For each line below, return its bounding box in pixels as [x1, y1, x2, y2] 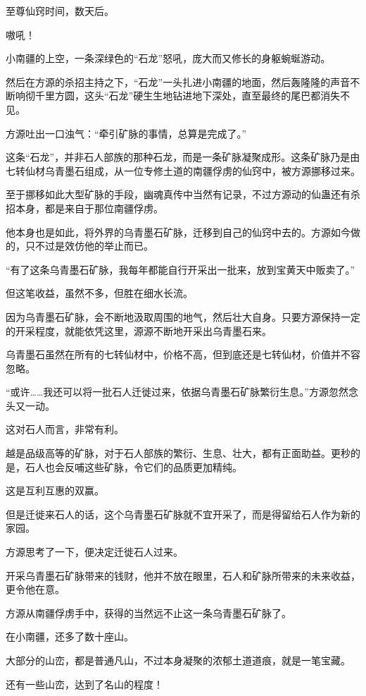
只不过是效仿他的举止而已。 [25, 238, 153, 253]
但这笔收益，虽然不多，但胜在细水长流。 [6, 286, 193, 300]
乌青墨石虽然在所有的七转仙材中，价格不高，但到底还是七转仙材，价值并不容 [6, 347, 360, 362]
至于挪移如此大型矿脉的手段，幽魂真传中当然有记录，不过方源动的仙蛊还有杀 [6, 187, 360, 202]
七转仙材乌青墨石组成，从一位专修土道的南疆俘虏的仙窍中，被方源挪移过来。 [6, 163, 360, 178]
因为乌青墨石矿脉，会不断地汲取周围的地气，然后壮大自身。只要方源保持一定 [6, 309, 360, 324]
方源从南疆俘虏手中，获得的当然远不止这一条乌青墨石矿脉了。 [6, 605, 291, 620]
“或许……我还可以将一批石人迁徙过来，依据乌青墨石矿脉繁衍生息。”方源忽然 [6, 384, 348, 399]
